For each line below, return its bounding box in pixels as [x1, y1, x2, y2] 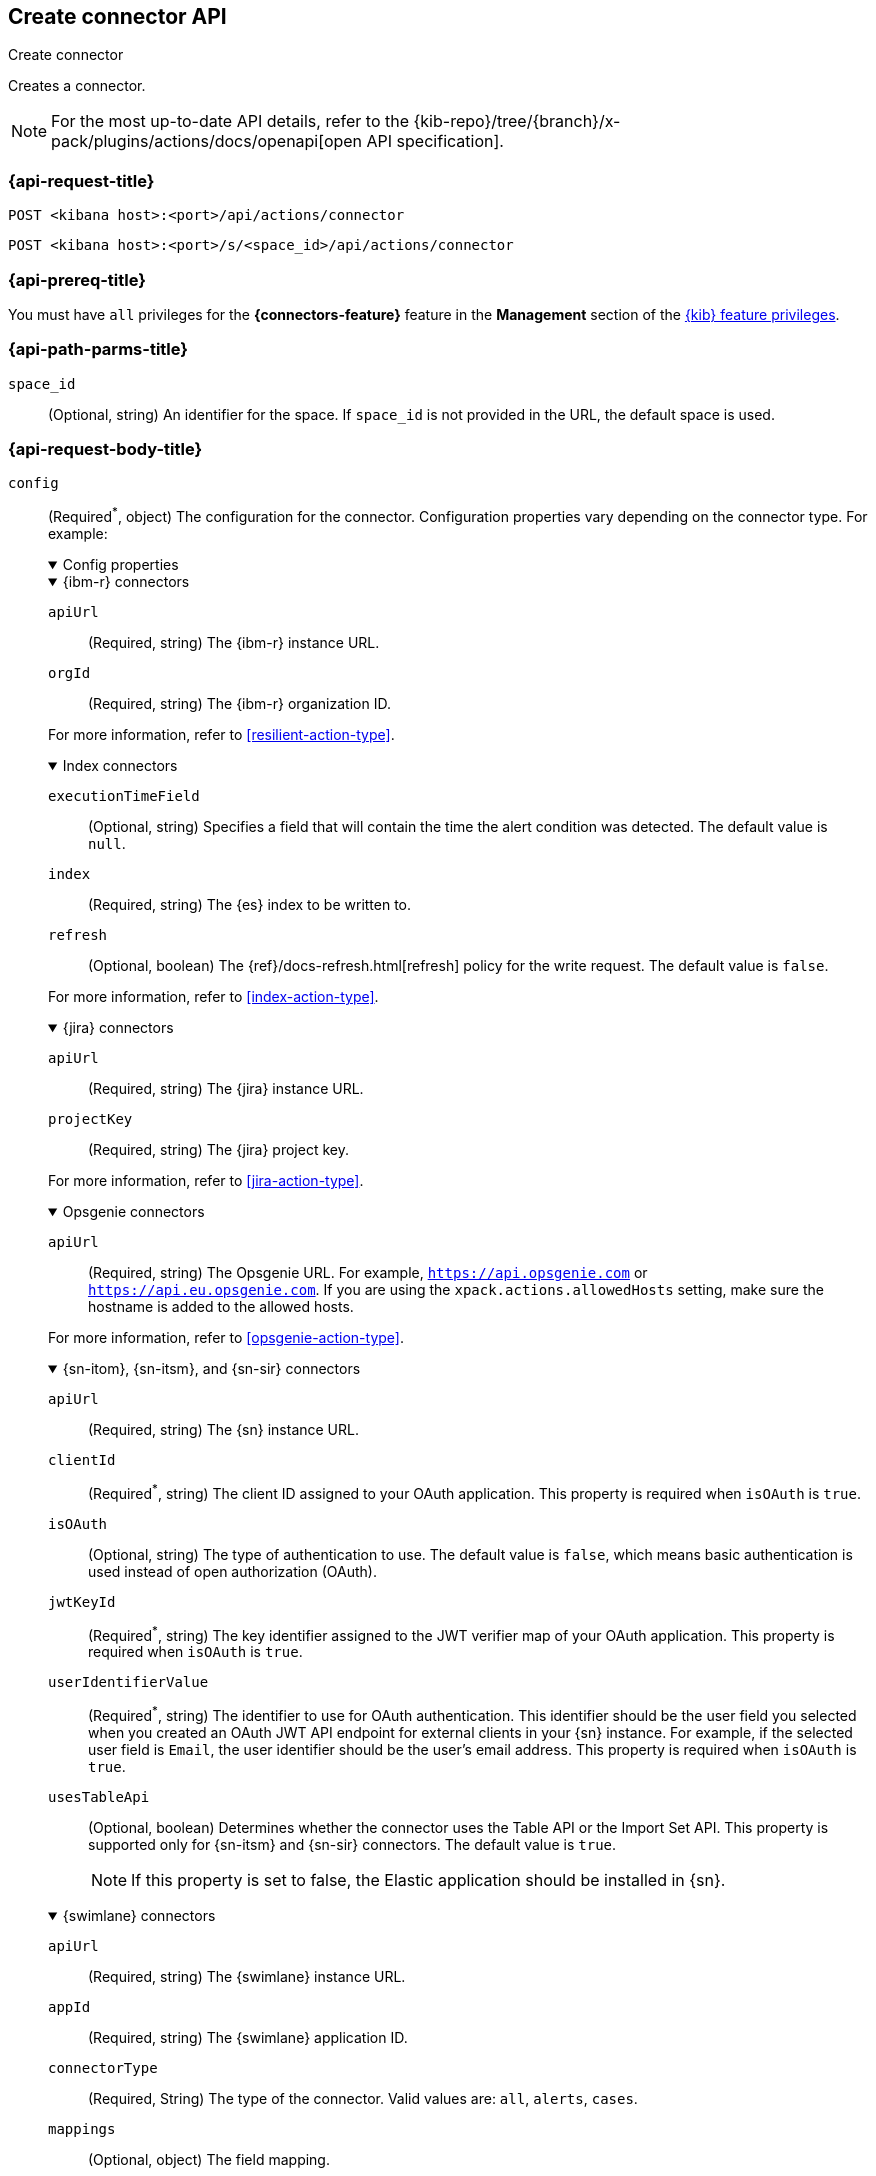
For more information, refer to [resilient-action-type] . [48, 726, 395, 744]
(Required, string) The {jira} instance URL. [88, 1080, 364, 1098]
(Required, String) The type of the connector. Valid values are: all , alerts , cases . [88, 2090, 638, 2108]
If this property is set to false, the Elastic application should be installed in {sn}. [131, 1870, 726, 1891]
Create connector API [8, 4, 227, 29]
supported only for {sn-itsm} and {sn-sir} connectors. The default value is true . [88, 1836, 617, 1854]
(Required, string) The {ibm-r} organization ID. [88, 695, 391, 713]
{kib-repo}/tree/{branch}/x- [413, 111, 621, 132]
